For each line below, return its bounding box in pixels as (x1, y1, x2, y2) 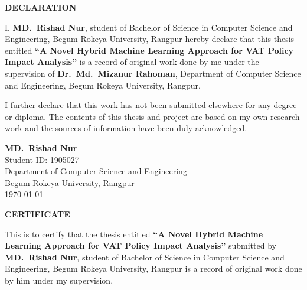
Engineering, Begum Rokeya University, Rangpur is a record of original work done (5, 262, 302, 275)
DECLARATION (5, 1, 77, 13)
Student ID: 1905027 (5, 153, 79, 165)
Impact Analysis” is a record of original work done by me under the (5, 56, 259, 68)
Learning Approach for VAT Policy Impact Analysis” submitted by (5, 239, 276, 252)
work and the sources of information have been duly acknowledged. (5, 122, 247, 134)
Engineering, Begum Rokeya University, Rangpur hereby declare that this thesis (5, 32, 295, 45)
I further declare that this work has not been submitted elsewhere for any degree (5, 99, 297, 111)
